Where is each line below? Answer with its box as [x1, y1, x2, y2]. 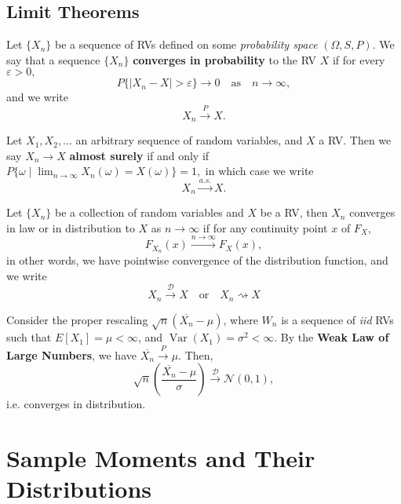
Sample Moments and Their [6, 442, 315, 474]
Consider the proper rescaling [6, 311, 148, 327]
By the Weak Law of [280, 329, 389, 345]
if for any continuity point [202, 219, 328, 236]
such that [6, 329, 52, 345]
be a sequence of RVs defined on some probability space [55, 36, 318, 53]
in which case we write [205, 163, 314, 179]
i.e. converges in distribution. [6, 396, 146, 412]
